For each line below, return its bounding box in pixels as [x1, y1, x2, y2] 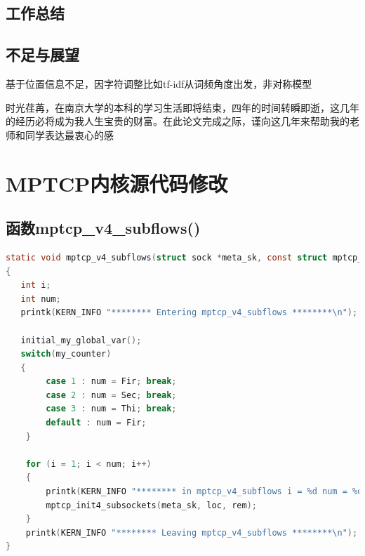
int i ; [20, 280, 51, 291]
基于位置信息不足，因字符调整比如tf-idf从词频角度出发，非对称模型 [6, 76, 312, 91]
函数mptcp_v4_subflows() [6, 217, 201, 239]
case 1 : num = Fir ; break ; [46, 376, 177, 387]
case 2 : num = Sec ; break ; [46, 390, 177, 400]
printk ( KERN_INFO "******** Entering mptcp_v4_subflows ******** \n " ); [20, 307, 358, 318]
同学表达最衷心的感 [25, 127, 114, 142]
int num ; [20, 293, 61, 304]
